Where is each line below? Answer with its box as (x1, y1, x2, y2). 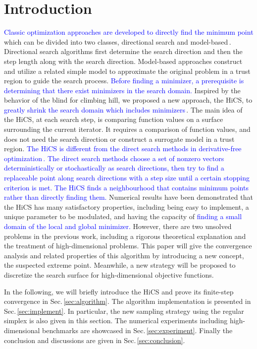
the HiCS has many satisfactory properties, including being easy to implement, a (4, 201, 249, 212)
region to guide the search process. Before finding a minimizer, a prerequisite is (4, 75, 244, 86)
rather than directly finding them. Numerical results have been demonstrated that (4, 192, 253, 202)
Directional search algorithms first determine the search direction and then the (4, 46, 243, 57)
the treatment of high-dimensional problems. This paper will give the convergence (4, 240, 252, 251)
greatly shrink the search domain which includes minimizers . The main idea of (4, 104, 243, 115)
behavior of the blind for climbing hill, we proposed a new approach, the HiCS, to (4, 95, 253, 105)
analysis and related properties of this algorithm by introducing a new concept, (4, 250, 244, 260)
